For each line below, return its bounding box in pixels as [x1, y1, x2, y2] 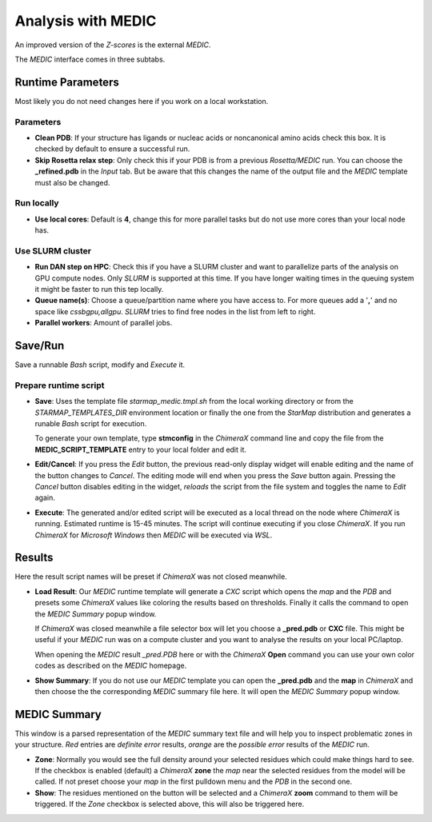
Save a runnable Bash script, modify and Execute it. [14, 360, 186, 369]
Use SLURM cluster [14, 245, 92, 256]
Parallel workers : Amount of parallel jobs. [34, 318, 173, 328]
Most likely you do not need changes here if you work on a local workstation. [14, 96, 269, 106]
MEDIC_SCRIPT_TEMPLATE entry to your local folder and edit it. [34, 445, 247, 454]
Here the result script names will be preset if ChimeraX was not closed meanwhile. [14, 572, 287, 581]
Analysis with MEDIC [14, 12, 157, 30]
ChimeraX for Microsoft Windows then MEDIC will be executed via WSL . [34, 530, 273, 540]
